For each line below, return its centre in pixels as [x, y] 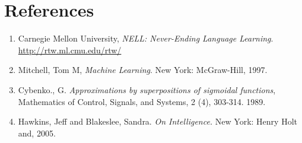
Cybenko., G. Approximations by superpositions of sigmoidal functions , [147, 89]
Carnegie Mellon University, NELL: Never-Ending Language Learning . [146, 38]
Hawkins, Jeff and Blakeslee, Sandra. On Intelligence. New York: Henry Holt [158, 121]
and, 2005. [37, 133]
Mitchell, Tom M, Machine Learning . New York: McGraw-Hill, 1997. [143, 70]
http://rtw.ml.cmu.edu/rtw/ [70, 50]
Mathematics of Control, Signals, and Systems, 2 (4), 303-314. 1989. [142, 101]
